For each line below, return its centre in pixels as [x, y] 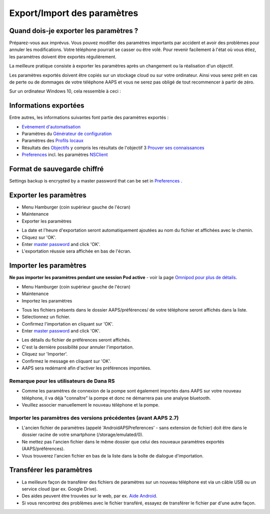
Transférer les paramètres [51, 470]
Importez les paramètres [47, 300]
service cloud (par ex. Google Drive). [60, 489]
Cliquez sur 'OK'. [39, 237]
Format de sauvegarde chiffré [56, 169]
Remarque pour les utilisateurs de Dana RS [62, 381]
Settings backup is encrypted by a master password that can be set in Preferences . [96, 181]
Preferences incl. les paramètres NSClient [65, 154]
